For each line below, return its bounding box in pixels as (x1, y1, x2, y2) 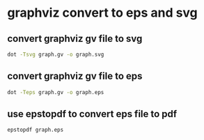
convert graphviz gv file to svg (7, 33, 143, 45)
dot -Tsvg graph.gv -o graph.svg (7, 51, 104, 58)
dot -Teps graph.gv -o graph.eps (7, 88, 104, 95)
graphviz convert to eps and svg (7, 5, 198, 21)
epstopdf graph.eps (7, 127, 64, 134)
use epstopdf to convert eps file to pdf (7, 108, 178, 120)
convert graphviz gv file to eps (7, 70, 143, 82)
